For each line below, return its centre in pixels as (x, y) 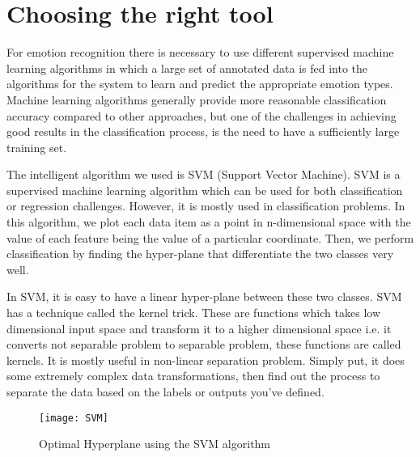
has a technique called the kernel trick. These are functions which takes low (193, 313)
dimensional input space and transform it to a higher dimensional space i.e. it (199, 328)
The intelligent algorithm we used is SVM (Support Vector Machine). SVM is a (204, 174)
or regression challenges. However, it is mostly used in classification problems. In (206, 206)
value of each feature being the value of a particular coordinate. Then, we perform (210, 237)
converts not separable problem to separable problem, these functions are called (204, 344)
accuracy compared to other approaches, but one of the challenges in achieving (202, 115)
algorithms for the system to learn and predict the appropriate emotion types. (200, 84)
